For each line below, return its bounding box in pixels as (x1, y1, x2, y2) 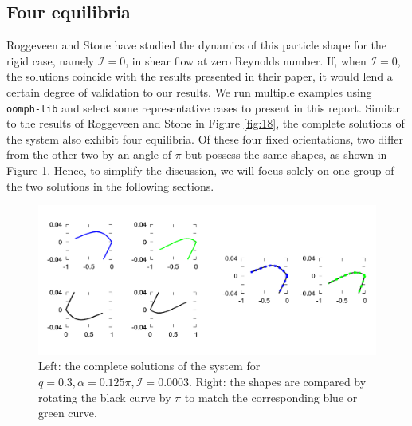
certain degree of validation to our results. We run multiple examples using (6, 83, 372, 100)
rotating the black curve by (38, 389, 171, 405)
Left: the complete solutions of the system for (38, 357, 261, 374)
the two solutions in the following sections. (6, 177, 214, 194)
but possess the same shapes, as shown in (185, 146, 387, 163)
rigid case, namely (6, 52, 95, 69)
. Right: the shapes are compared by (189, 373, 367, 389)
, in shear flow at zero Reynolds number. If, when (125, 52, 367, 69)
